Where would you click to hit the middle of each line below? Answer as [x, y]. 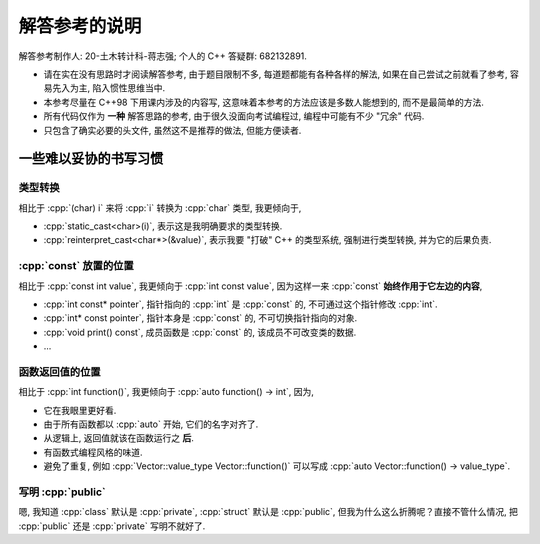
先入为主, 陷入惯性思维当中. [108, 88]
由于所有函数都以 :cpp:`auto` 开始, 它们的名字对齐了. [151, 424]
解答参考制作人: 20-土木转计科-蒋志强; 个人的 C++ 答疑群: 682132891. [162, 56]
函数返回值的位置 [59, 372]
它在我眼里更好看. [80, 410]
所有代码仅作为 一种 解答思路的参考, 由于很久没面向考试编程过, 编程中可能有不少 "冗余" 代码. [234, 116]
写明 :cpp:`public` [62, 492]
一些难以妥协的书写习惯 [91, 158]
